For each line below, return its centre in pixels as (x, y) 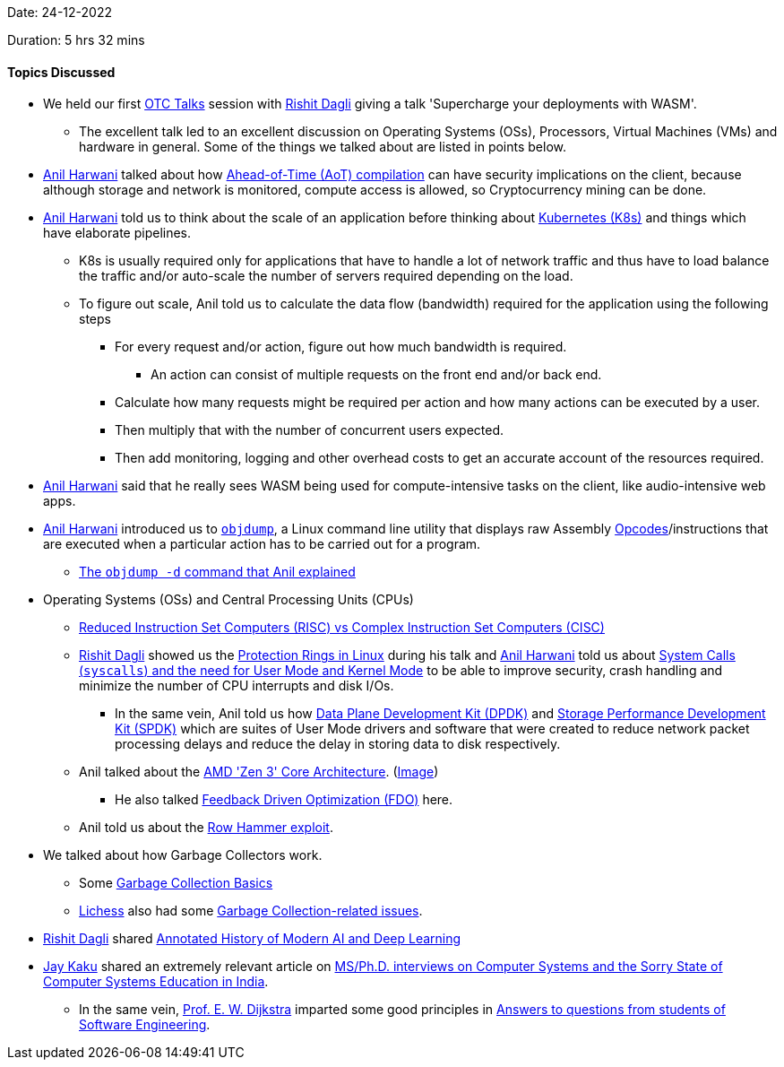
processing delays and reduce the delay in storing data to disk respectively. (338, 744)
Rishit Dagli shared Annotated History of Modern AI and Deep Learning (252, 939)
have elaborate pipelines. (117, 233)
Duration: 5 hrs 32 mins (76, 40)
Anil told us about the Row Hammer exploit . (206, 828)
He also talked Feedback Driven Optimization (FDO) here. (284, 800)
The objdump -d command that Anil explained (217, 572)
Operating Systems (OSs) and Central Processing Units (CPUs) (228, 600)
